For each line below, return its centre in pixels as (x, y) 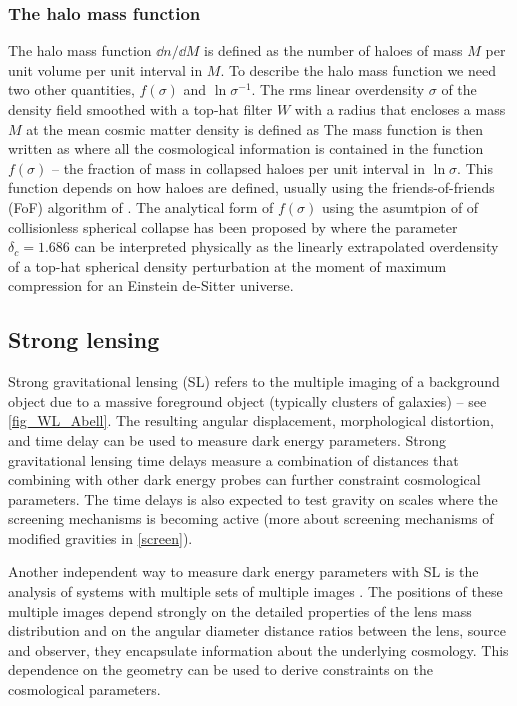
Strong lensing (84, 339)
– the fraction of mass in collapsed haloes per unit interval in (238, 167)
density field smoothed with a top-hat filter (140, 109)
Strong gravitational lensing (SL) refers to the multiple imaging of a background (254, 381)
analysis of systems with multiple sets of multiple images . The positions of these (255, 591)
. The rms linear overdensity (338, 89)
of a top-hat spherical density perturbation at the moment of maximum (227, 265)
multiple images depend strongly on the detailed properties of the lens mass (240, 610)
